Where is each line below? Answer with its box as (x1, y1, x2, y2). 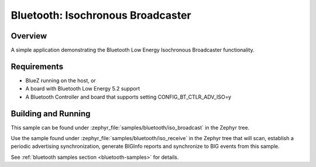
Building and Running (11, 109, 91, 119)
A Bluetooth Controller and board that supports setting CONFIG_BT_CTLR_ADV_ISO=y (25, 93, 231, 100)
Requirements (11, 61, 64, 71)
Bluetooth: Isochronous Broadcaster (11, 9, 191, 22)
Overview (11, 31, 47, 41)
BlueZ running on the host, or (25, 76, 96, 84)
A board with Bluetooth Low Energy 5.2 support (25, 85, 140, 92)
